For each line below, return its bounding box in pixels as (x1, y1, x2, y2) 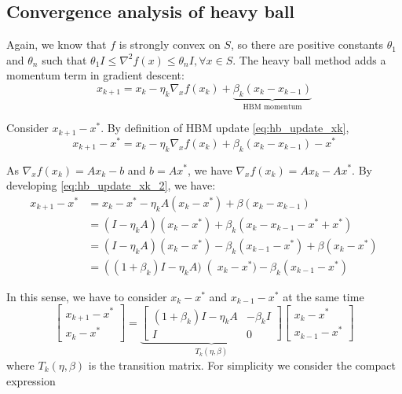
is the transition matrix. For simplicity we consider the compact (88, 356, 396, 373)
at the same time (283, 288, 364, 304)
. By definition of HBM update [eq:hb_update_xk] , (100, 120, 349, 136)
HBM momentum (243, 102, 302, 111)
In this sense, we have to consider (6, 288, 167, 304)
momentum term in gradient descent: (6, 67, 185, 83)
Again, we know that (6, 36, 107, 53)
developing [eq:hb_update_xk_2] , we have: (6, 177, 216, 193)
